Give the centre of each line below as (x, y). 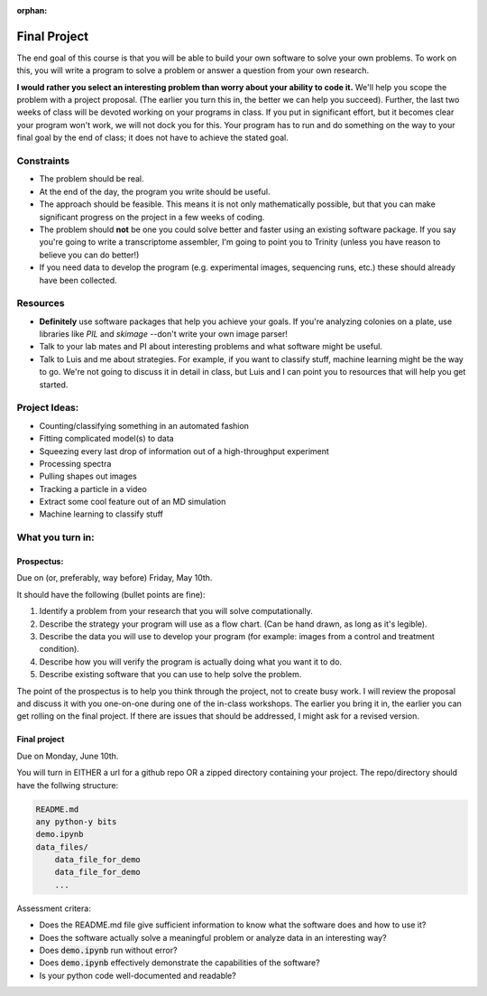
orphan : (32, 10)
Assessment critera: (54, 908)
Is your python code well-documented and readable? (138, 975)
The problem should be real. (92, 179)
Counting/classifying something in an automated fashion (144, 425)
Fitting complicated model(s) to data (107, 439)
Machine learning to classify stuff (101, 514)
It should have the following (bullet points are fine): (111, 594)
